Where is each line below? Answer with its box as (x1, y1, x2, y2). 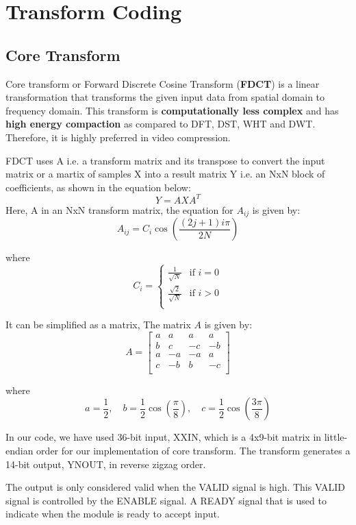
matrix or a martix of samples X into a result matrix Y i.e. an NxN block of (5, 167, 325, 181)
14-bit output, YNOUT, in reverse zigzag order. (5, 456, 206, 471)
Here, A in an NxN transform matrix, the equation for (5, 202, 233, 217)
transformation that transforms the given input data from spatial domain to (5, 90, 325, 104)
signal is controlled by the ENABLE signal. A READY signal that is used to (5, 493, 327, 507)
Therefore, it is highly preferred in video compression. (5, 130, 231, 144)
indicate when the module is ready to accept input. (5, 506, 220, 521)
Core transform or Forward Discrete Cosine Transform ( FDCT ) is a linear (5, 76, 320, 90)
